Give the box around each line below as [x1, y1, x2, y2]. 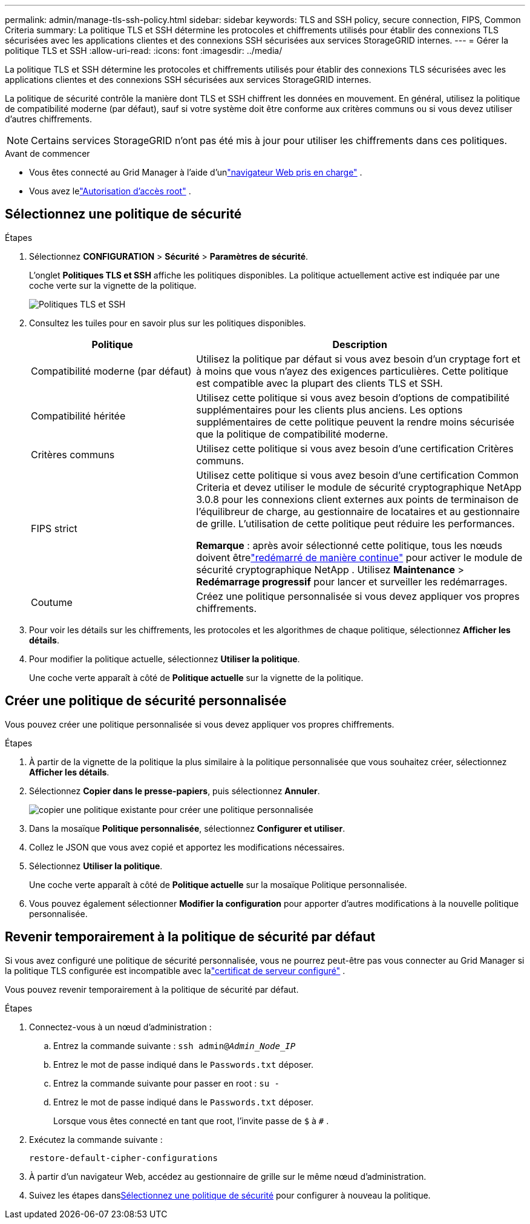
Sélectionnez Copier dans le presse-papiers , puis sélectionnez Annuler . [29, 785, 320, 796]
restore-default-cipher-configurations [29, 1153, 218, 1163]
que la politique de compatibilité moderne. [196, 427, 388, 440]
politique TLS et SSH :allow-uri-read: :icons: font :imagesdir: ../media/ [5, 45, 283, 56]
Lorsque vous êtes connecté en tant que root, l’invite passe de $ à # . [53, 1115, 329, 1126]
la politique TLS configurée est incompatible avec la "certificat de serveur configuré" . [5, 965, 345, 976]
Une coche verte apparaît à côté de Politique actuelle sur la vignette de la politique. [29, 672, 364, 683]
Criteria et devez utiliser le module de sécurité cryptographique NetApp [196, 481, 522, 493]
